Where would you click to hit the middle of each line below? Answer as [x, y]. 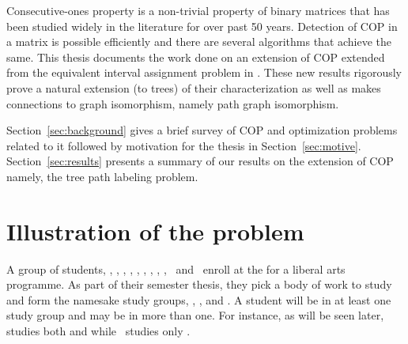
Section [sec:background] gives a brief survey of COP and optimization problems [202, 130]
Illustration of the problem [155, 231]
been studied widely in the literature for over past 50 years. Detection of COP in [202, 26]
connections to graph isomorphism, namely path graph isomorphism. [173, 103]
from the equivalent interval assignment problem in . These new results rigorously [204, 72]
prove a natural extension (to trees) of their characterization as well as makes [194, 87]
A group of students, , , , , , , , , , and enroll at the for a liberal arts [176, 268]
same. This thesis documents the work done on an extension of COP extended [196, 57]
